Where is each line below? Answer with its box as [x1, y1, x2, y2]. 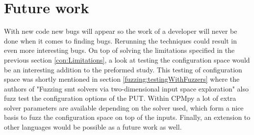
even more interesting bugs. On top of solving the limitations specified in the [4, 45, 235, 55]
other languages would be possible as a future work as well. [4, 122, 182, 132]
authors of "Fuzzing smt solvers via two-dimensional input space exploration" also [4, 83, 249, 93]
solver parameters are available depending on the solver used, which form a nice [4, 102, 244, 112]
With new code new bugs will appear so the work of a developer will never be [4, 26, 237, 36]
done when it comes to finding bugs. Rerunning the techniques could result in [4, 35, 237, 45]
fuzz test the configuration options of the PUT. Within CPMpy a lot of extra [4, 93, 236, 103]
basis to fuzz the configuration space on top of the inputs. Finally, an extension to [4, 112, 251, 122]
